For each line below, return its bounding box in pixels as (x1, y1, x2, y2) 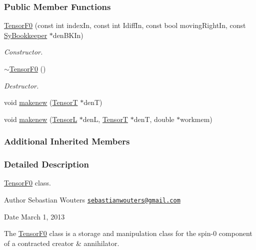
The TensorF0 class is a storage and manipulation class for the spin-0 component (4, 228, 252, 238)
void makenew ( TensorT (4, 97, 78, 107)
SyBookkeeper (4, 29, 47, 40)
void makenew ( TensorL (4, 113, 77, 124)
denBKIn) (52, 29, 83, 40)
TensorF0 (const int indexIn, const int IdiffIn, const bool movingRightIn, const (4, 20, 246, 30)
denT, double (133, 113, 174, 124)
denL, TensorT (82, 113, 128, 124)
